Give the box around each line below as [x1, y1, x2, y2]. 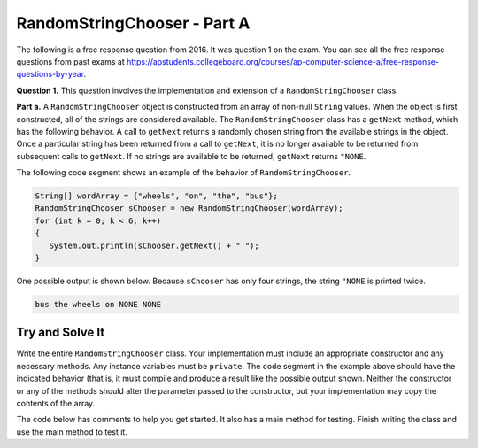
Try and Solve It [16, 325, 105, 340]
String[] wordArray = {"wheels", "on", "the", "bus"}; [35, 191, 278, 201]
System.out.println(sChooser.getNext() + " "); [49, 240, 260, 251]
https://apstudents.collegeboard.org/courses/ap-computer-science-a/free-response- [126, 56, 440, 66]
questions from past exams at [16, 56, 126, 66]
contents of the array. [16, 398, 96, 409]
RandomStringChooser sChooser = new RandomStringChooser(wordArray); [35, 204, 343, 213]
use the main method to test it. [16, 426, 127, 437]
